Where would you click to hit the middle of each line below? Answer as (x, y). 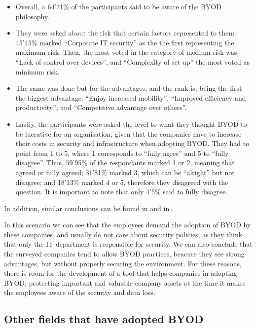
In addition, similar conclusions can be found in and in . (89, 208)
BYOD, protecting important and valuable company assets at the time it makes (125, 282)
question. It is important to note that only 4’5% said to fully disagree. (122, 192)
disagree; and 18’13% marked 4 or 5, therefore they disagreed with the (122, 182)
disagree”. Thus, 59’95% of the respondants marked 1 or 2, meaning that (125, 163)
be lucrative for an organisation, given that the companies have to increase (128, 133)
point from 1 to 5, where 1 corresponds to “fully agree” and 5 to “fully (122, 153)
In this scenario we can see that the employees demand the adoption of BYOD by (128, 225)
